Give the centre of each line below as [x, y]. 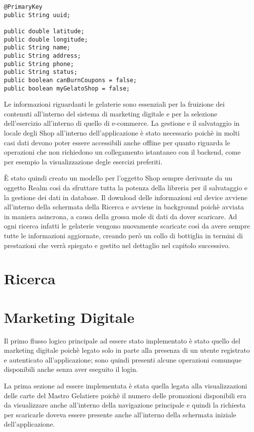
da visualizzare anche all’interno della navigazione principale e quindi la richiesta [125, 405]
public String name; [37, 48]
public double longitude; [46, 39]
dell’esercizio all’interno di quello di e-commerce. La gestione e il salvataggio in [122, 123]
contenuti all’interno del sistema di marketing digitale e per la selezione [111, 113]
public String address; [42, 56]
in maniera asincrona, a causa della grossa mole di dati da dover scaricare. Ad [120, 216]
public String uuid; [37, 15]
